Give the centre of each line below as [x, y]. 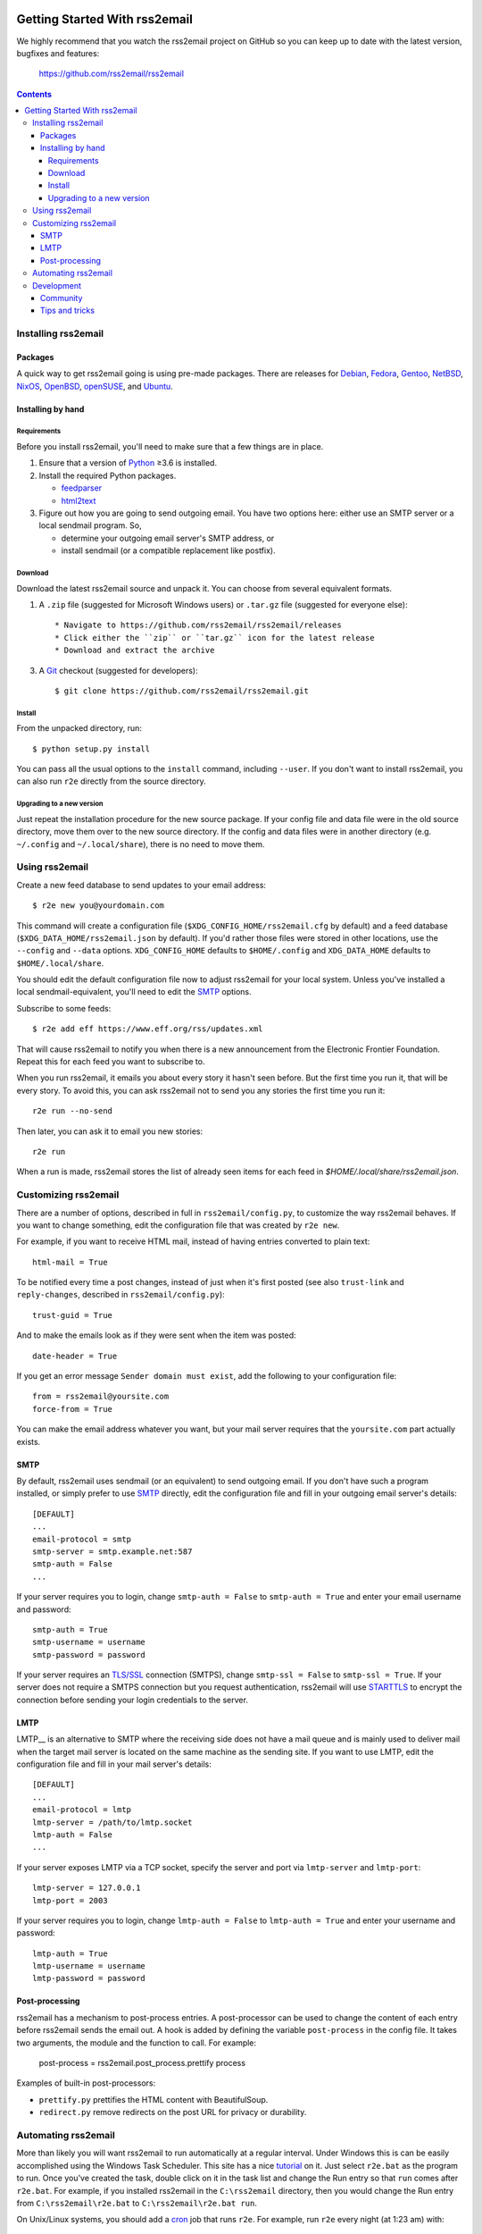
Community [62, 298]
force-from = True [73, 1409]
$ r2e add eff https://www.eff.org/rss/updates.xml [148, 1029]
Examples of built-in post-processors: [86, 2083]
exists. [29, 1441]
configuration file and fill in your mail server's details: [114, 1764]
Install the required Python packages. [108, 475]
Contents [34, 94]
